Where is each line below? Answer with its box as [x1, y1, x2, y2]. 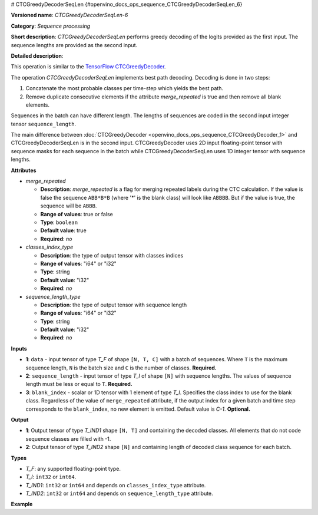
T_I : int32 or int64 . [25, 473, 77, 480]
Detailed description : [11, 52, 64, 59]
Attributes [11, 167, 37, 174]
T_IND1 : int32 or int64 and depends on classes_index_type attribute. [25, 481, 206, 488]
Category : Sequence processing [11, 22, 91, 29]
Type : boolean [40, 219, 78, 226]
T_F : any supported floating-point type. [25, 465, 121, 472]
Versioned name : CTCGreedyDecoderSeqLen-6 [11, 12, 128, 19]
